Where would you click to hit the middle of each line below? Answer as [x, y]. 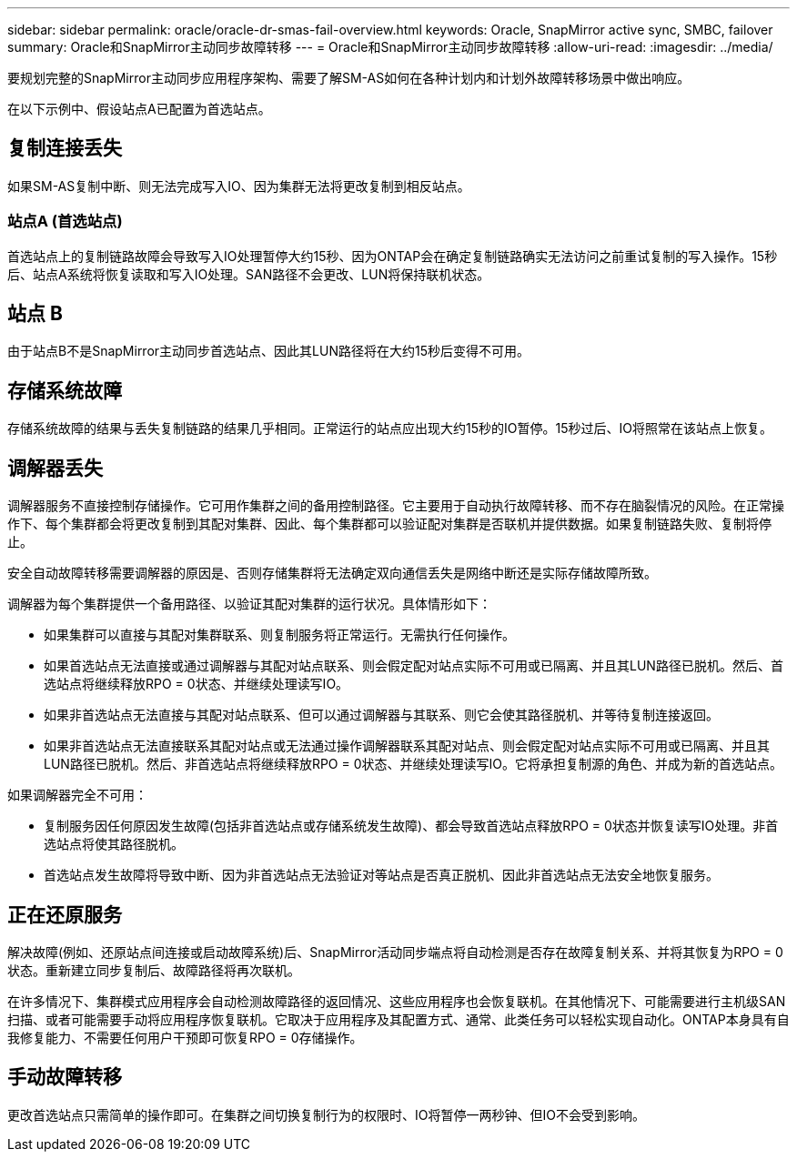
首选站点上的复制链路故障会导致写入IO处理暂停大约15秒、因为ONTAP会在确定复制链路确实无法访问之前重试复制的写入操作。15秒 [393, 256]
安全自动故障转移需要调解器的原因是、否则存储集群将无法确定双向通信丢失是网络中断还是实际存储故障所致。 [332, 573]
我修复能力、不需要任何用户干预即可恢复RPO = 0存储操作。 [185, 1037]
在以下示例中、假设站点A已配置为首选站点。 [139, 109]
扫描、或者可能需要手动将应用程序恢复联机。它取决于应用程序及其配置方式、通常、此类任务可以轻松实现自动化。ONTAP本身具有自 [398, 1019]
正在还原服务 [65, 914]
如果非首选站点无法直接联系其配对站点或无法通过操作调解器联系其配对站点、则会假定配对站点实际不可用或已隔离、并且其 [407, 746]
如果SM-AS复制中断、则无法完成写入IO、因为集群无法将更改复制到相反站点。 [239, 186]
